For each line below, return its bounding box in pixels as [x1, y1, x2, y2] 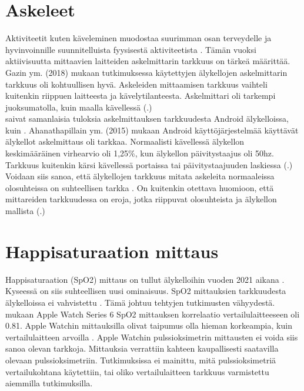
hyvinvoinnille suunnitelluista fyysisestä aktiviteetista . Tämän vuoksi [5, 43, 256, 55]
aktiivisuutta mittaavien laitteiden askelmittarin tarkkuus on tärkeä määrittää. [5, 55, 290, 67]
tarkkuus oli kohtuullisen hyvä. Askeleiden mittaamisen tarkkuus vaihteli [5, 78, 268, 90]
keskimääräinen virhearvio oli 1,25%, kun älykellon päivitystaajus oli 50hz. [5, 147, 274, 159]
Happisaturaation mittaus [5, 239, 219, 263]
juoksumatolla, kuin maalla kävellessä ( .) [5, 101, 152, 113]
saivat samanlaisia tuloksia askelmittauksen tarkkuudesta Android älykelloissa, [5, 112, 289, 125]
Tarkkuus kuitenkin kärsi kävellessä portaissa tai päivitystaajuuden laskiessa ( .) [5, 158, 293, 171]
